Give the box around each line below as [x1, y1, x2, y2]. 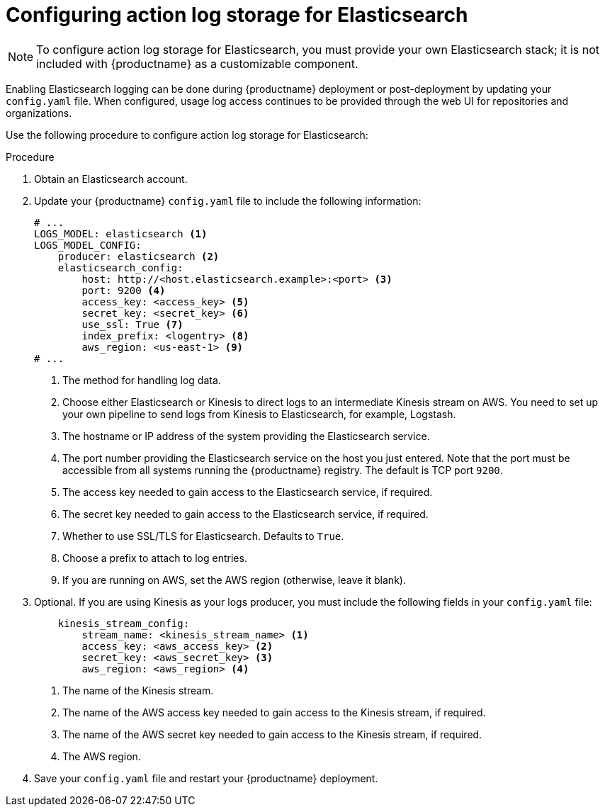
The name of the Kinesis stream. [62, 684, 214, 697]
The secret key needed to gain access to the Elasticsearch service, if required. [62, 507, 429, 520]
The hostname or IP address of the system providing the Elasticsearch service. [62, 429, 430, 442]
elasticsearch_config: [57, 261, 183, 274]
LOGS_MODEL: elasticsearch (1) [34, 227, 208, 239]
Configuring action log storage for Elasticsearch [6, 3, 468, 27]
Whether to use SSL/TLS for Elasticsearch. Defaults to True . [62, 529, 344, 542]
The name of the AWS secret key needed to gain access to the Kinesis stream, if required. [62, 728, 482, 740]
